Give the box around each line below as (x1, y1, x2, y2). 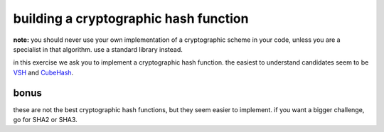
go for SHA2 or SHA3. (13, 116, 78, 124)
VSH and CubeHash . (13, 68, 74, 77)
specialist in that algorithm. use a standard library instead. (13, 45, 183, 53)
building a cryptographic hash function (13, 11, 249, 26)
